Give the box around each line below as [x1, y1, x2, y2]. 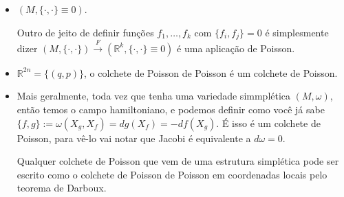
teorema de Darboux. [17, 181, 107, 195]
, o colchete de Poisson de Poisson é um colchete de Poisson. [83, 65, 338, 80]
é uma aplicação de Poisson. [177, 40, 295, 55]
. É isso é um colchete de [216, 115, 321, 130]
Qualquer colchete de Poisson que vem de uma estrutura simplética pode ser [17, 154, 339, 168]
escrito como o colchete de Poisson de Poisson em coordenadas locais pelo [17, 167, 327, 181]
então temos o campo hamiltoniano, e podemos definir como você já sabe [17, 102, 325, 117]
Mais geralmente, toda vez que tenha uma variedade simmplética [17, 89, 291, 103]
